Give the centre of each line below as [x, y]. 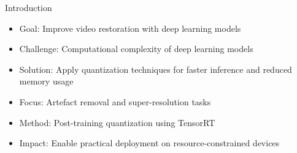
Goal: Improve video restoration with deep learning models [130, 28]
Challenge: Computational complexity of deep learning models [136, 49]
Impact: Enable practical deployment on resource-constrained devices [149, 143]
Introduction [29, 7]
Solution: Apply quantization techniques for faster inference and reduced [156, 69]
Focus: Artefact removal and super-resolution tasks [115, 101]
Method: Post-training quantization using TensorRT [117, 122]
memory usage [46, 81]
